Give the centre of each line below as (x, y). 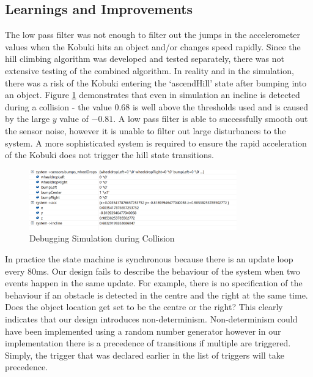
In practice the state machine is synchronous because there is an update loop (149, 258)
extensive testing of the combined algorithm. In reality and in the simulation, (149, 70)
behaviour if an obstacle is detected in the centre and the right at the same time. (156, 295)
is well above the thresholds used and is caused (220, 106)
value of (74, 119)
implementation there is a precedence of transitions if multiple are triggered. (148, 343)
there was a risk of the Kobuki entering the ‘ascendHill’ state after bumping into (156, 82)
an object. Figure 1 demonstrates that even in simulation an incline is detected (153, 95)
